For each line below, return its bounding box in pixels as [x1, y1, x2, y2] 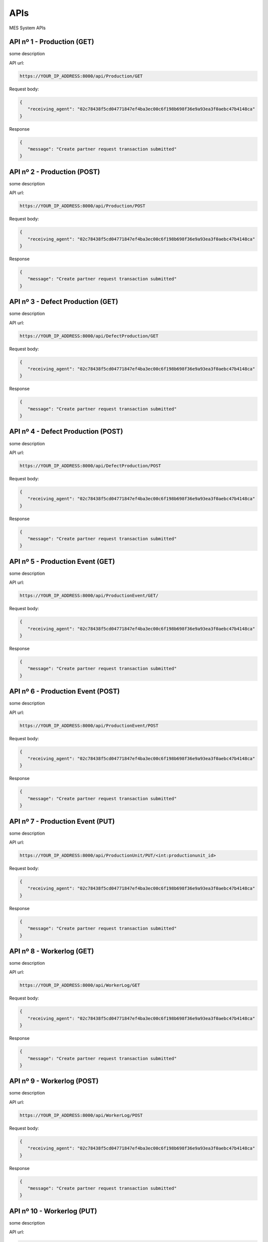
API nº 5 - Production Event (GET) [9, 557, 115, 566]
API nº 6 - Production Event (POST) [9, 687, 120, 696]
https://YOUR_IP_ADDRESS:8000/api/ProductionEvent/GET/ [19, 593, 159, 599]
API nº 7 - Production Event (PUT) [9, 817, 115, 826]
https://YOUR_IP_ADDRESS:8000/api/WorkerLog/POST [19, 1112, 143, 1118]
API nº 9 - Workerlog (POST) [9, 1077, 99, 1086]
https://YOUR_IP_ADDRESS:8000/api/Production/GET [19, 73, 143, 79]
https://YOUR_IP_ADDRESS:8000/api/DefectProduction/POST [19, 463, 161, 468]
